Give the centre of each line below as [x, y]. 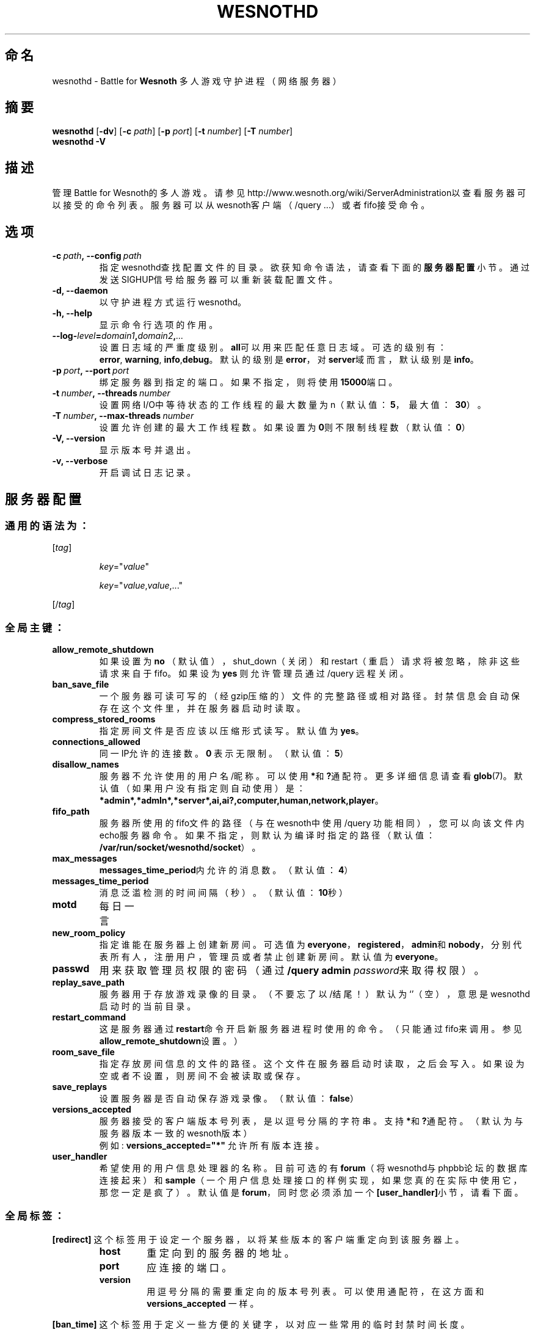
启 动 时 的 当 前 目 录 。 [147, 1006]
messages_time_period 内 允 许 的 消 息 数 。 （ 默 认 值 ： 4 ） [226, 870]
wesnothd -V [79, 142]
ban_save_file [81, 685]
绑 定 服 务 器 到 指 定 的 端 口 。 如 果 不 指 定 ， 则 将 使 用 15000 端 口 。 [248, 382]
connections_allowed [96, 742]
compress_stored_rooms [104, 719]
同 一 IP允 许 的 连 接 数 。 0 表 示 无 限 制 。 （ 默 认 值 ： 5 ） [224, 754]
